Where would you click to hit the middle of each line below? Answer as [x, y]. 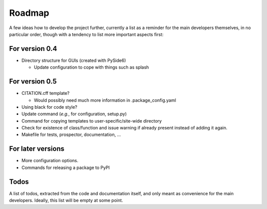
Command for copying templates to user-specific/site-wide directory [92, 121]
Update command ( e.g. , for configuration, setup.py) [74, 114]
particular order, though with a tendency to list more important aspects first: [86, 34]
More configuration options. [50, 161]
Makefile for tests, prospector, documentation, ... [71, 135]
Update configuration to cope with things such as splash [91, 67]
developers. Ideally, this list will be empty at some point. [66, 201]
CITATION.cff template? [45, 93]
